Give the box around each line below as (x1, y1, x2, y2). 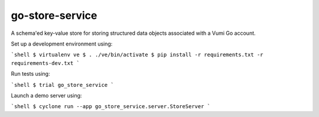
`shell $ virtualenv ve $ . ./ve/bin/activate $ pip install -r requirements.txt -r (11, 51, 263, 58)
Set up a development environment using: (11, 40, 113, 47)
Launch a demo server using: (11, 92, 82, 99)
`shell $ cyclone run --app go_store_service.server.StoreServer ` (11, 103, 211, 110)
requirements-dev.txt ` (11, 60, 80, 66)
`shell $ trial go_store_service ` (11, 82, 115, 88)
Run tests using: (11, 70, 50, 77)
